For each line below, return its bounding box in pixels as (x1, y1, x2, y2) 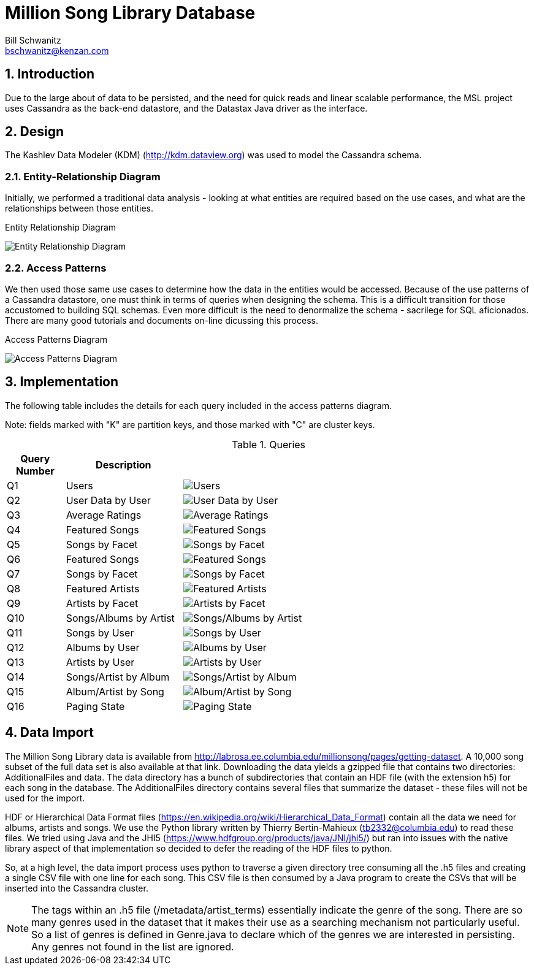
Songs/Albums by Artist (66, 611, 175, 624)
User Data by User (66, 494, 151, 506)
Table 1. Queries (231, 438, 306, 451)
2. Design (5, 124, 64, 140)
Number (15, 464, 55, 477)
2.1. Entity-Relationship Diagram (5, 170, 161, 183)
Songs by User (66, 626, 134, 639)
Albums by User (66, 641, 140, 654)
